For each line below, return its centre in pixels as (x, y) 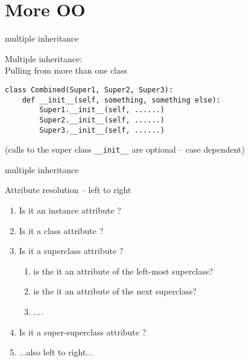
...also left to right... (56, 352)
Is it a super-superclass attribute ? (83, 332)
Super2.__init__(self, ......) (102, 120)
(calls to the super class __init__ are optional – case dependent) (125, 149)
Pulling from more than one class (66, 70)
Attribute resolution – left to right (68, 190)
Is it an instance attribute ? (70, 210)
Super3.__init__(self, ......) (102, 130)
